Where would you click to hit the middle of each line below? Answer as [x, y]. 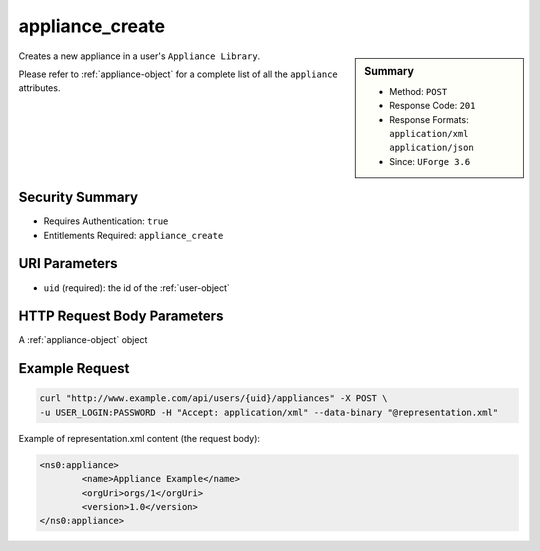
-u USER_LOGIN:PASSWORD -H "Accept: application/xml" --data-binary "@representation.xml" [269, 412]
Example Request [74, 368]
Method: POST [418, 91]
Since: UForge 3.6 [430, 161]
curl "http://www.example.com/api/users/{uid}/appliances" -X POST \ [213, 398]
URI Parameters [68, 263]
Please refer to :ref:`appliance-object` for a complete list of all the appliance [178, 74]
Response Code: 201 [432, 106]
